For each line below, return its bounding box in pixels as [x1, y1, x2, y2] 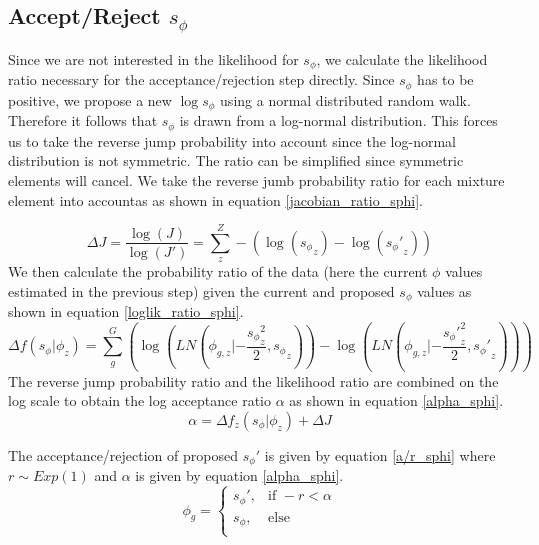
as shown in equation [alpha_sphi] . [289, 390, 504, 411]
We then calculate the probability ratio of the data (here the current [8, 261, 428, 282]
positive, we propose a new [8, 89, 172, 110]
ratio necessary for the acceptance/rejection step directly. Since [8, 69, 395, 90]
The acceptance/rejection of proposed [8, 444, 238, 465]
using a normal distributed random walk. [220, 89, 471, 110]
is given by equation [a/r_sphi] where [264, 444, 496, 465]
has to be [417, 69, 474, 90]
